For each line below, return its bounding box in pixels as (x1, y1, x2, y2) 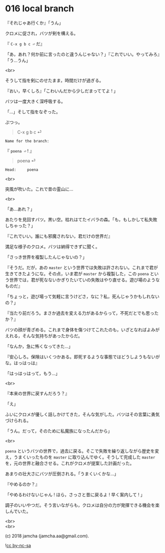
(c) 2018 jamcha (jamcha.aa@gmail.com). (5, 533, 89, 539)
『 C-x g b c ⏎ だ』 (5, 40, 45, 47)
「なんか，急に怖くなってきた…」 (5, 343, 73, 349)
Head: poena (5, 167, 38, 172)
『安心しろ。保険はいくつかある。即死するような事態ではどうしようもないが (5, 354, 160, 359)
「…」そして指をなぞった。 (5, 109, 60, 115)
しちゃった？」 (5, 223, 35, 228)
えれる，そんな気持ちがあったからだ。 (5, 333, 82, 339)
